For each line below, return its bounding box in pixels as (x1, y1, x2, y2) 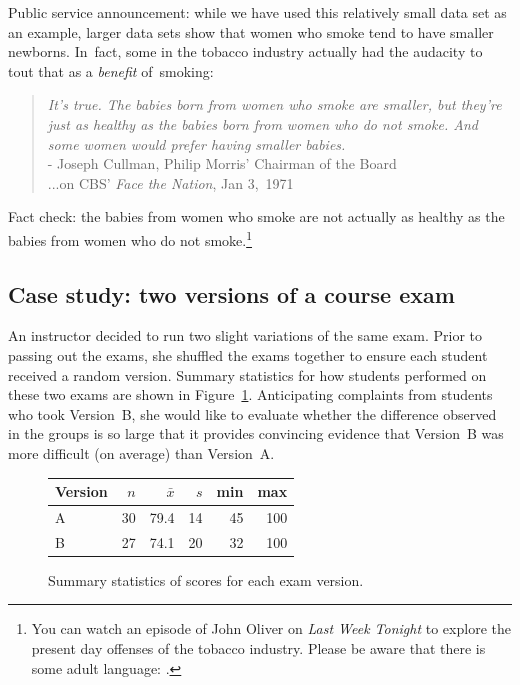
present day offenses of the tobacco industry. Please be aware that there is (31, 638, 486, 659)
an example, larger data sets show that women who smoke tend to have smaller (8, 21, 494, 42)
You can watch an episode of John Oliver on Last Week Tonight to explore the (31, 618, 511, 639)
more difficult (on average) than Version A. (8, 442, 275, 463)
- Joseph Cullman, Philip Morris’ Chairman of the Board (47, 153, 397, 174)
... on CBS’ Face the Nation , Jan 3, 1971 (47, 172, 294, 193)
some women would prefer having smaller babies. (47, 133, 346, 154)
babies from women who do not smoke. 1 (8, 226, 253, 250)
